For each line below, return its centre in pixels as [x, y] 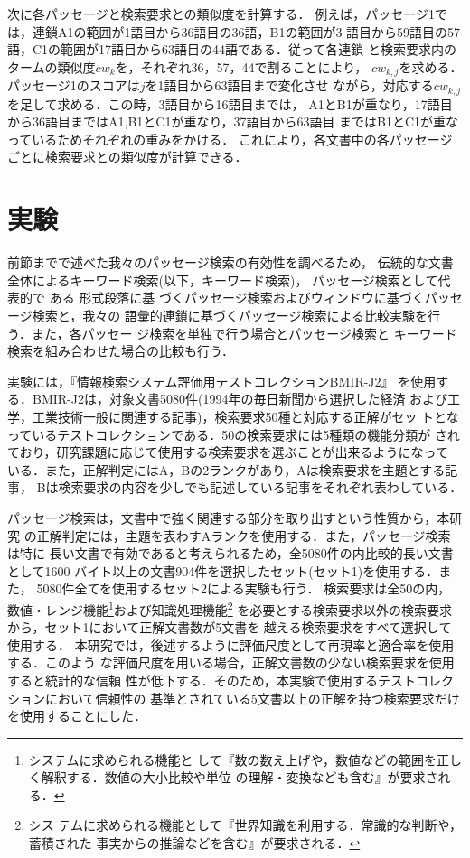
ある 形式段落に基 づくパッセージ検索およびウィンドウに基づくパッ [249, 298]
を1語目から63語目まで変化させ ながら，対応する [289, 85]
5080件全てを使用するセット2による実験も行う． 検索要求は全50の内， [244, 588]
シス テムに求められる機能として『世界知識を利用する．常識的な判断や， [245, 825]
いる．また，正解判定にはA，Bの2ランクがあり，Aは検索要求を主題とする [226, 469]
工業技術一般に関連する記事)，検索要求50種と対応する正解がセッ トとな [245, 416]
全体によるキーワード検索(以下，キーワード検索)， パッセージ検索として [223, 280]
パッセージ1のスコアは [74, 85]
